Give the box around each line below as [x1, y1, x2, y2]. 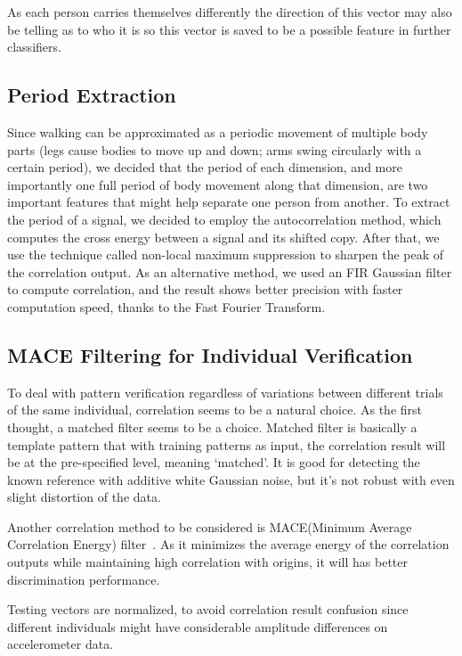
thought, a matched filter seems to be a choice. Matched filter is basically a [7, 417, 417, 436]
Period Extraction [7, 81, 176, 109]
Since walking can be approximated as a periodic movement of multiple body [7, 122, 428, 141]
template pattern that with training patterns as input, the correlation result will [7, 435, 446, 454]
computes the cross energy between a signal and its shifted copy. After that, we [7, 227, 440, 246]
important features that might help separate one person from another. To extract [7, 193, 450, 211]
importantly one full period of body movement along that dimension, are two [7, 175, 428, 193]
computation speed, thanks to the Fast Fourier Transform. [7, 297, 326, 316]
